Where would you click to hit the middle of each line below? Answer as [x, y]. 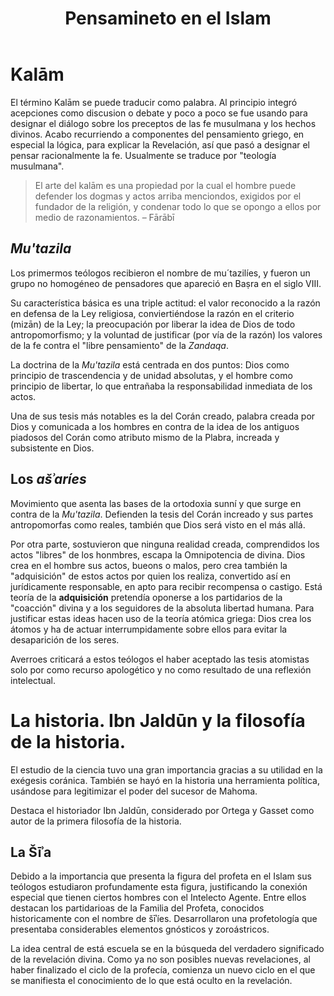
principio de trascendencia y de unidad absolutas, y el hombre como [151, 375]
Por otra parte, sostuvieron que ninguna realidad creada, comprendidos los [165, 544]
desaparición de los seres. [65, 639]
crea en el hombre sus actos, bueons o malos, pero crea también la [149, 565]
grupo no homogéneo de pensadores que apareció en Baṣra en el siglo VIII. [166, 283]
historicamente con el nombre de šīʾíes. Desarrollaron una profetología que [164, 919]
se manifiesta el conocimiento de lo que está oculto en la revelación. [151, 981]
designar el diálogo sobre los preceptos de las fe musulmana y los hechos [163, 123]
